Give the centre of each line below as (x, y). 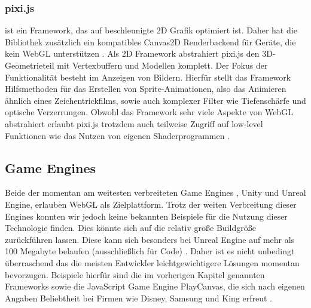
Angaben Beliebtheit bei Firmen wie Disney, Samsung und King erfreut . (138, 298)
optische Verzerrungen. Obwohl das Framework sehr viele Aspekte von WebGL (149, 112)
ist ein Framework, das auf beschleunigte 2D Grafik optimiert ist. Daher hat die (151, 30)
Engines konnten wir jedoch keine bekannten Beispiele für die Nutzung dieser (146, 216)
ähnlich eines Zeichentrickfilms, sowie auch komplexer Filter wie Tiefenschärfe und (155, 100)
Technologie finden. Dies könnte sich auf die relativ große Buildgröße (130, 228)
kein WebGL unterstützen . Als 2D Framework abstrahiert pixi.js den (132, 53)
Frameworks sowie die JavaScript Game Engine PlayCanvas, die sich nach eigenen (155, 286)
